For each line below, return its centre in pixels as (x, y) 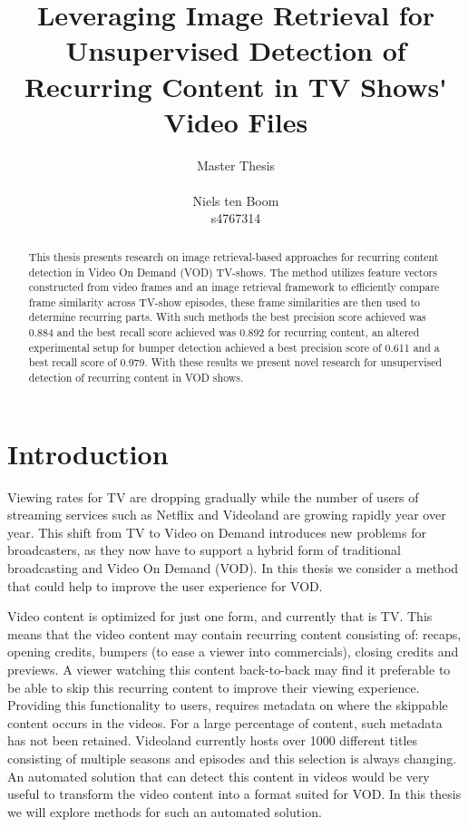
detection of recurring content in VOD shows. (136, 378)
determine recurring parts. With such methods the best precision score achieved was (227, 317)
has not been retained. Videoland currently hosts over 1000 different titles (213, 740)
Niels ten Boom (236, 200)
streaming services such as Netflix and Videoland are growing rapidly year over (227, 515)
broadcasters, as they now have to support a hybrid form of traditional (204, 550)
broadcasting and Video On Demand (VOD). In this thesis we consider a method (233, 568)
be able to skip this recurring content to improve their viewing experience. (214, 687)
